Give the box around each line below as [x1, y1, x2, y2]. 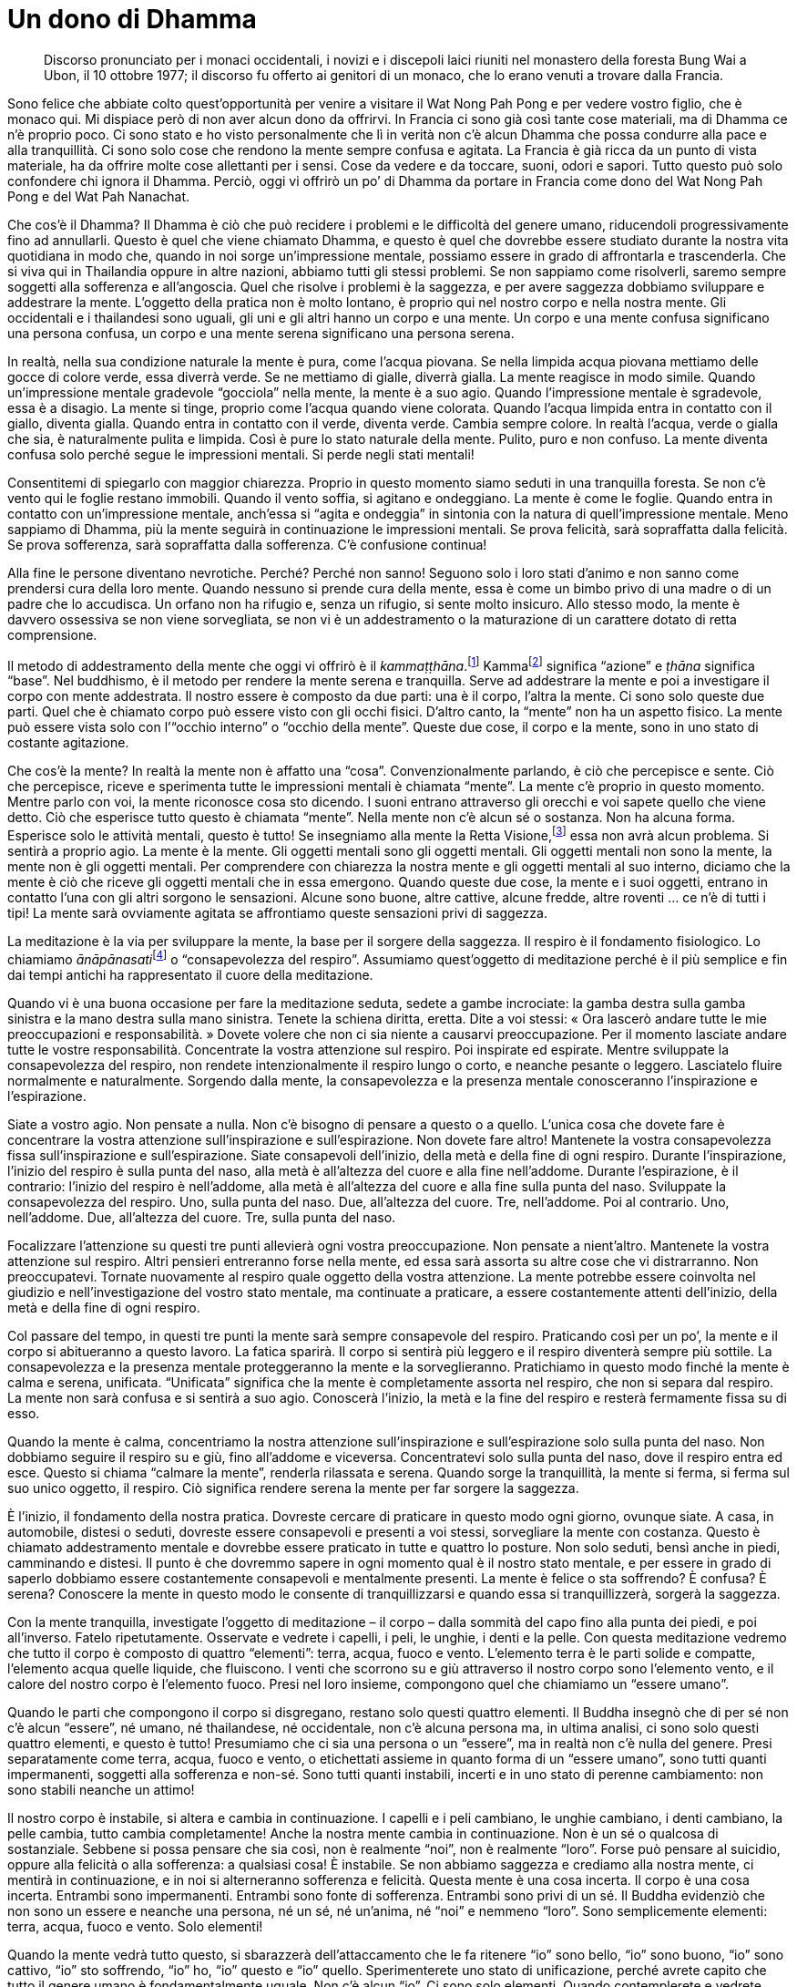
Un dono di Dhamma [7, 4, 257, 35]
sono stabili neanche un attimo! [7, 1781, 195, 1797]
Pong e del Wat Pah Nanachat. [7, 188, 189, 204]
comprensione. [7, 626, 97, 643]
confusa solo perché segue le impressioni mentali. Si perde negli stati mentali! [7, 446, 475, 462]
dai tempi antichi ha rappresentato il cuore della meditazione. [7, 966, 373, 983]
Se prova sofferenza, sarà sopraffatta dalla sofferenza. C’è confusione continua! [7, 536, 487, 552]
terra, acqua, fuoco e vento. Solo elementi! [7, 1918, 263, 1934]
